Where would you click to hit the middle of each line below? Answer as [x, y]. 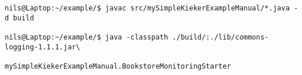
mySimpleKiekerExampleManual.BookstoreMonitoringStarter [118, 66]
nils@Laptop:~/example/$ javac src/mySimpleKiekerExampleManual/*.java [147, 8]
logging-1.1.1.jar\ [42, 47]
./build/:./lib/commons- [221, 37]
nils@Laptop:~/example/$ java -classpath [87, 37]
